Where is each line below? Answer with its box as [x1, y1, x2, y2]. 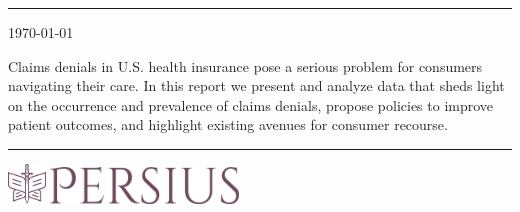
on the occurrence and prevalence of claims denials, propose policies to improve [8, 94, 494, 115]
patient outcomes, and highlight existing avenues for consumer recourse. [8, 114, 448, 135]
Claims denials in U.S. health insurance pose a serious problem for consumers [8, 55, 483, 76]
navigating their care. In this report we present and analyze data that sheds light [8, 75, 505, 96]
